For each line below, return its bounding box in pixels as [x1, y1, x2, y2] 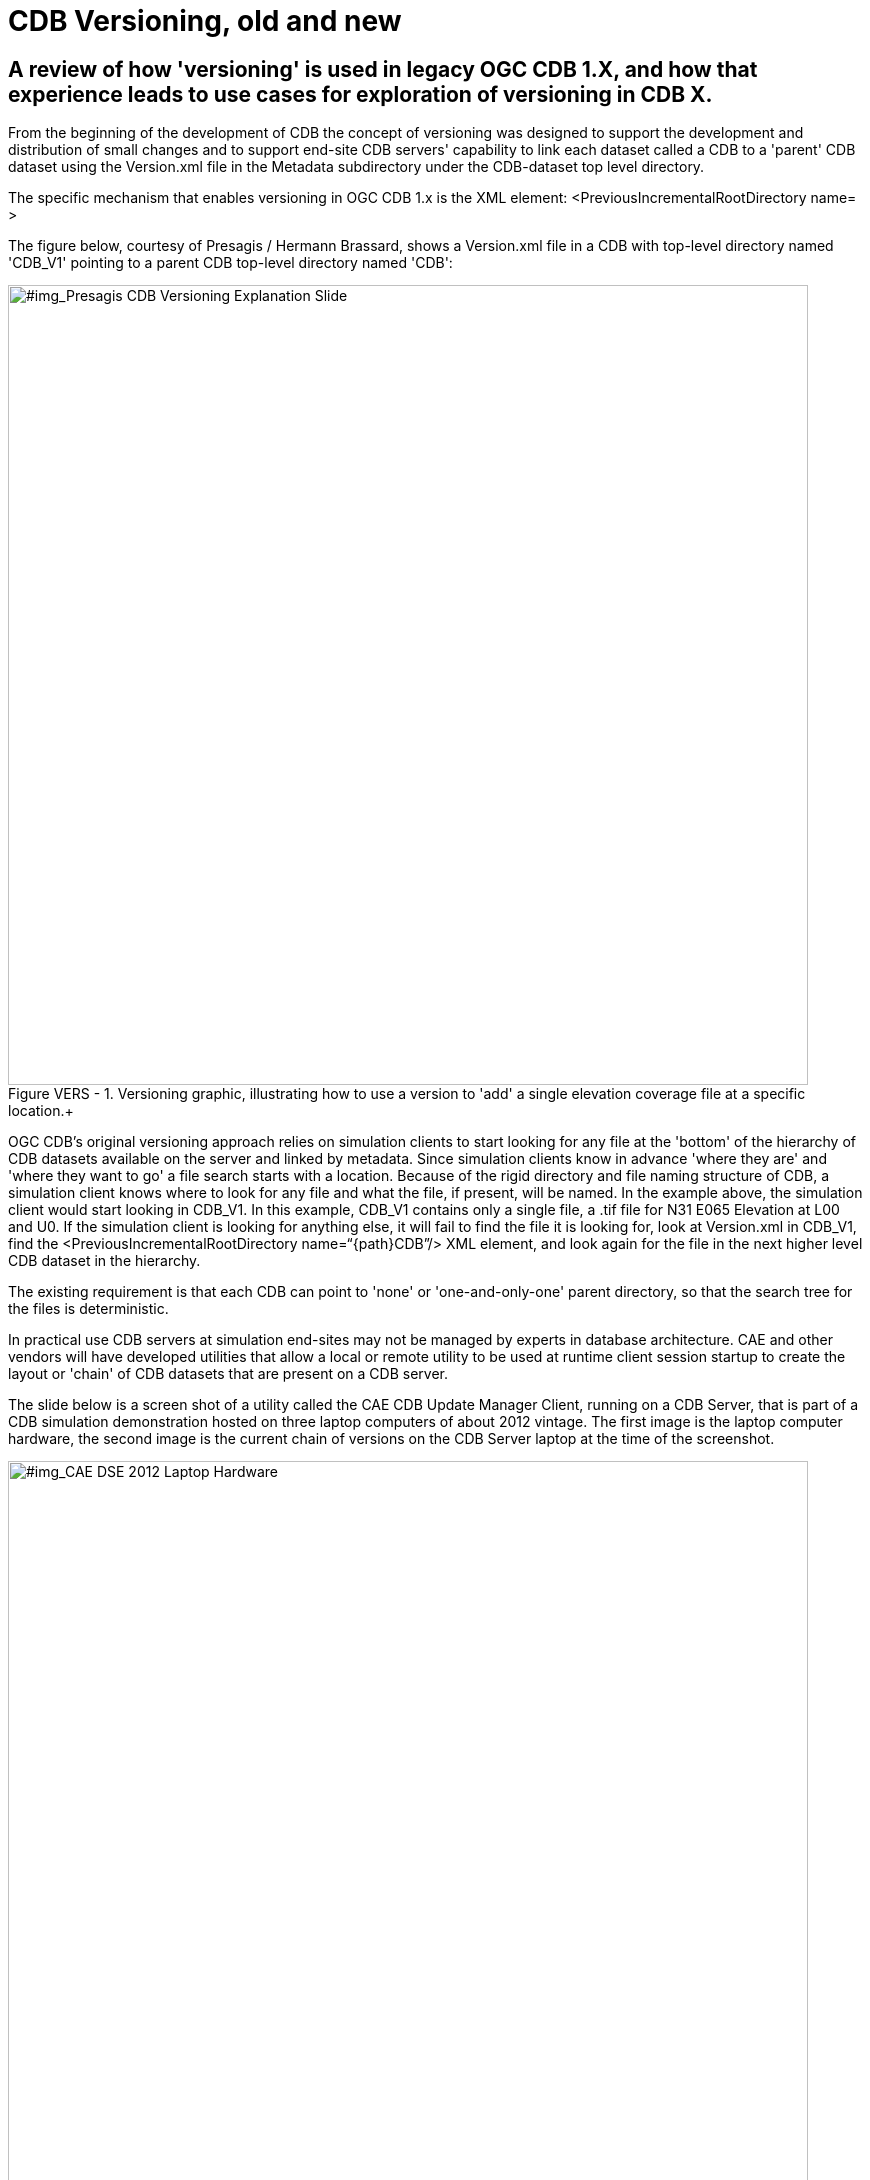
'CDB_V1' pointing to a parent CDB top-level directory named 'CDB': [8, 254, 453, 272]
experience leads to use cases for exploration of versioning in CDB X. [8, 81, 713, 107]
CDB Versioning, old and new [8, 4, 402, 38]
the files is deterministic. [8, 1300, 169, 1318]
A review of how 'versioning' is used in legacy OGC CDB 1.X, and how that [8, 56, 758, 82]
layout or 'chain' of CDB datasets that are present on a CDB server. [8, 1365, 448, 1383]
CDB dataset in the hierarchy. [8, 1252, 201, 1270]
